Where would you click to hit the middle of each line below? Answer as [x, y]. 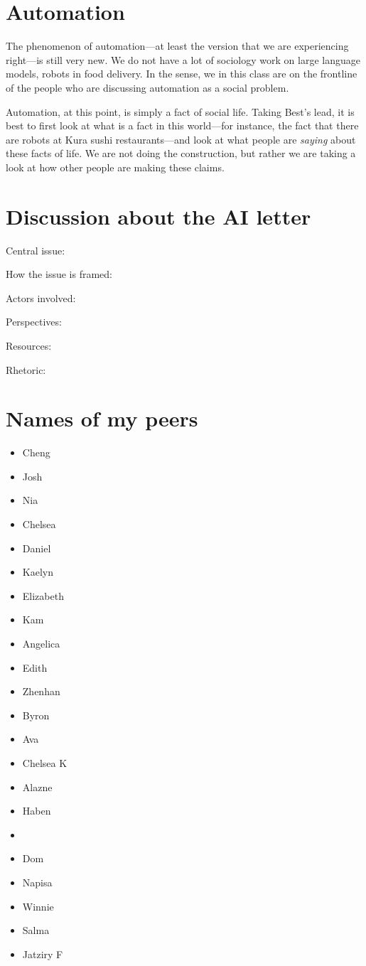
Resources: [29, 345]
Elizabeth [43, 595]
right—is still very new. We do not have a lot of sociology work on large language [183, 59]
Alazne [37, 787]
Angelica [41, 644]
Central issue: [36, 250]
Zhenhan [41, 691]
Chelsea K [45, 763]
